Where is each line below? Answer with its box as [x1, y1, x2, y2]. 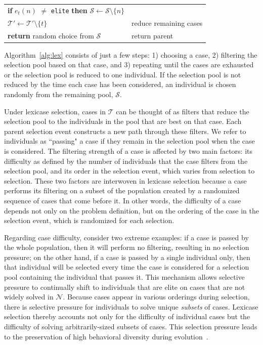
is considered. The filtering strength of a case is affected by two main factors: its [4, 145, 253, 156]
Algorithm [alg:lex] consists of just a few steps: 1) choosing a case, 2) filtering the [4, 49, 257, 60]
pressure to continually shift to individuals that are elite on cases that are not [4, 281, 245, 292]
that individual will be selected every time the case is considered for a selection [4, 262, 249, 272]
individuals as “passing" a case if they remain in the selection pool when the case [4, 136, 255, 146]
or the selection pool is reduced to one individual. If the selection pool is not [4, 69, 241, 79]
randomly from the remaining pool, [4, 89, 113, 99]
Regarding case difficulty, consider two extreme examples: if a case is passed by [4, 232, 249, 242]
